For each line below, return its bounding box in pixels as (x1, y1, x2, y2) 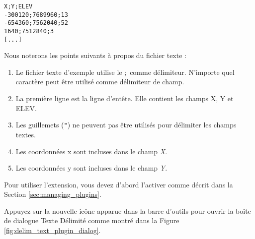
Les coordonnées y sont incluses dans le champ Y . (15, 163, 168, 173)
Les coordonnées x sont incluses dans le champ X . (15, 146, 168, 156)
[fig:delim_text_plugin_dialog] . (4, 225, 101, 236)
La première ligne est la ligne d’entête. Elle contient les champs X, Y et (15, 93, 234, 104)
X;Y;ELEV (4, 3, 33, 10)
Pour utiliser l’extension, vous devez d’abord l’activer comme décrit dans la (4, 179, 233, 189)
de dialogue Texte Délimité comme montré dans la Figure (4, 215, 179, 226)
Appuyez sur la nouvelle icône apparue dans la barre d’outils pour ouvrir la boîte (4, 205, 251, 216)
